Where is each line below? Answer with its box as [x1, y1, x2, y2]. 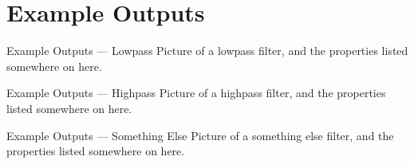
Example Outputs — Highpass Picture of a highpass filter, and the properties [6, 84, 386, 101]
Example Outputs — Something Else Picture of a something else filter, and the [6, 127, 394, 143]
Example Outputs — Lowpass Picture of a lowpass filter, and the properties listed [6, 42, 408, 59]
